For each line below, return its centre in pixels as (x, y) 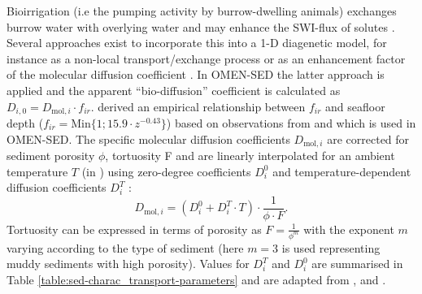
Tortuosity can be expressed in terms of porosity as (134, 229)
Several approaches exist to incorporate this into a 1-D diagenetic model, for (197, 43)
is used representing (331, 247)
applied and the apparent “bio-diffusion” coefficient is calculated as (174, 90)
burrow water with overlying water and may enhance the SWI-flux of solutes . (201, 26)
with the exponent (349, 229)
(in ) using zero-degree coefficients (166, 171)
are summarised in (357, 264)
